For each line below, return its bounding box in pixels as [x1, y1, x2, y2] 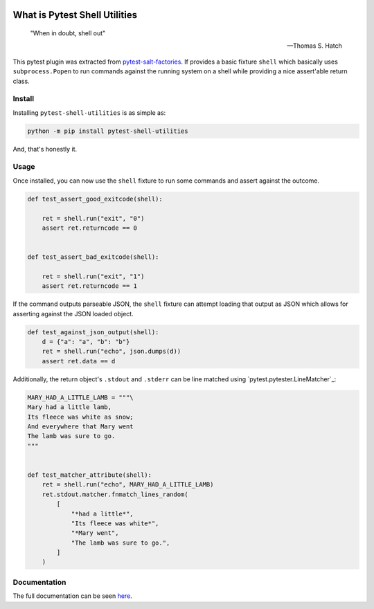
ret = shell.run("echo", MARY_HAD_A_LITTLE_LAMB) [42, 481, 214, 489]
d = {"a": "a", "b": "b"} [42, 338, 130, 346]
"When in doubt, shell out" [30, 29, 106, 37]
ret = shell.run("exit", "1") [42, 272, 145, 280]
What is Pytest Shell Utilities [12, 9, 138, 21]
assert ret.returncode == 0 [42, 224, 138, 232]
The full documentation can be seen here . [12, 592, 133, 600]
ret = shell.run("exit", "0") [42, 215, 145, 222]
